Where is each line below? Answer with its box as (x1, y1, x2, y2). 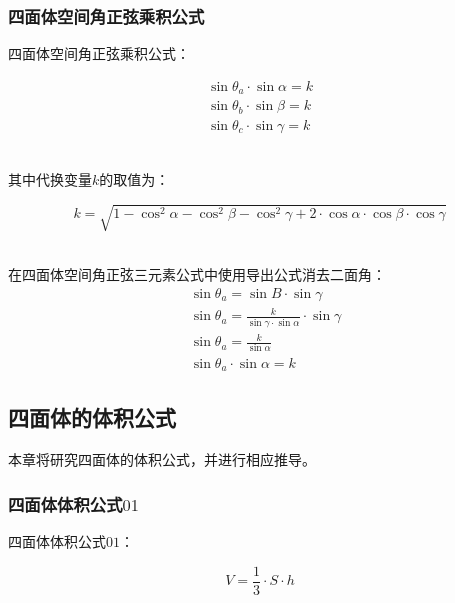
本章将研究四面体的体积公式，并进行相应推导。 (8, 449, 316, 470)
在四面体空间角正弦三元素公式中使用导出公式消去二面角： (8, 264, 386, 285)
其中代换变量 (8, 169, 92, 190)
